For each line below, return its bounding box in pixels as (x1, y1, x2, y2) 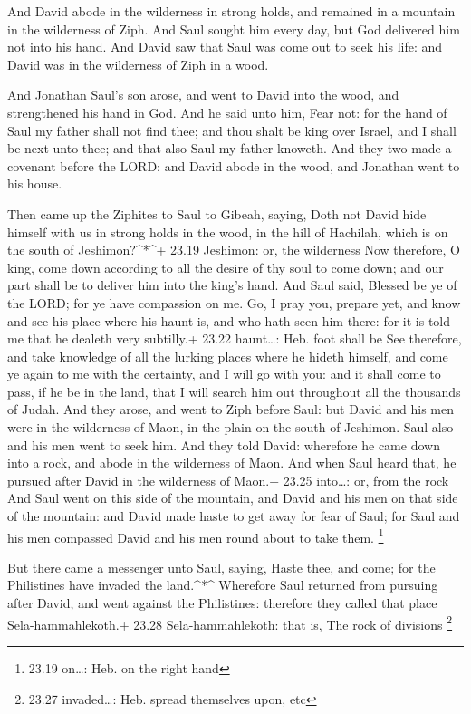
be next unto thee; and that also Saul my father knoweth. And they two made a (7, 139, 452, 158)
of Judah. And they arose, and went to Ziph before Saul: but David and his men (7, 400, 455, 419)
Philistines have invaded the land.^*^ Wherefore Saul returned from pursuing (7, 575, 438, 594)
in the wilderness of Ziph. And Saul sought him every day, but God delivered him (7, 19, 460, 38)
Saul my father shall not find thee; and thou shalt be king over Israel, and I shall (7, 121, 457, 140)
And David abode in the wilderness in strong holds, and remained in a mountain (7, 2, 456, 20)
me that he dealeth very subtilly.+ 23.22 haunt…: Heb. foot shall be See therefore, (7, 329, 462, 348)
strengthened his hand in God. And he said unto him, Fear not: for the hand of (7, 102, 447, 121)
